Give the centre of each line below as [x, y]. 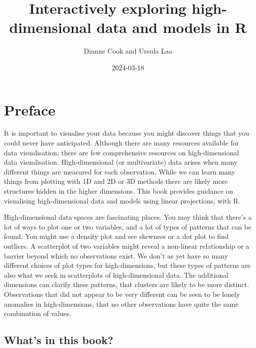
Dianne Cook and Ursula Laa [128, 51]
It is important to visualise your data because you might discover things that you [127, 133]
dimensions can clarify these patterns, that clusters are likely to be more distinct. [127, 284]
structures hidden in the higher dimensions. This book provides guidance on [119, 191]
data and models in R [172, 27]
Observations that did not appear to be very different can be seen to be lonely [122, 294]
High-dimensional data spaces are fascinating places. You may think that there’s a [128, 217]
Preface [30, 109]
